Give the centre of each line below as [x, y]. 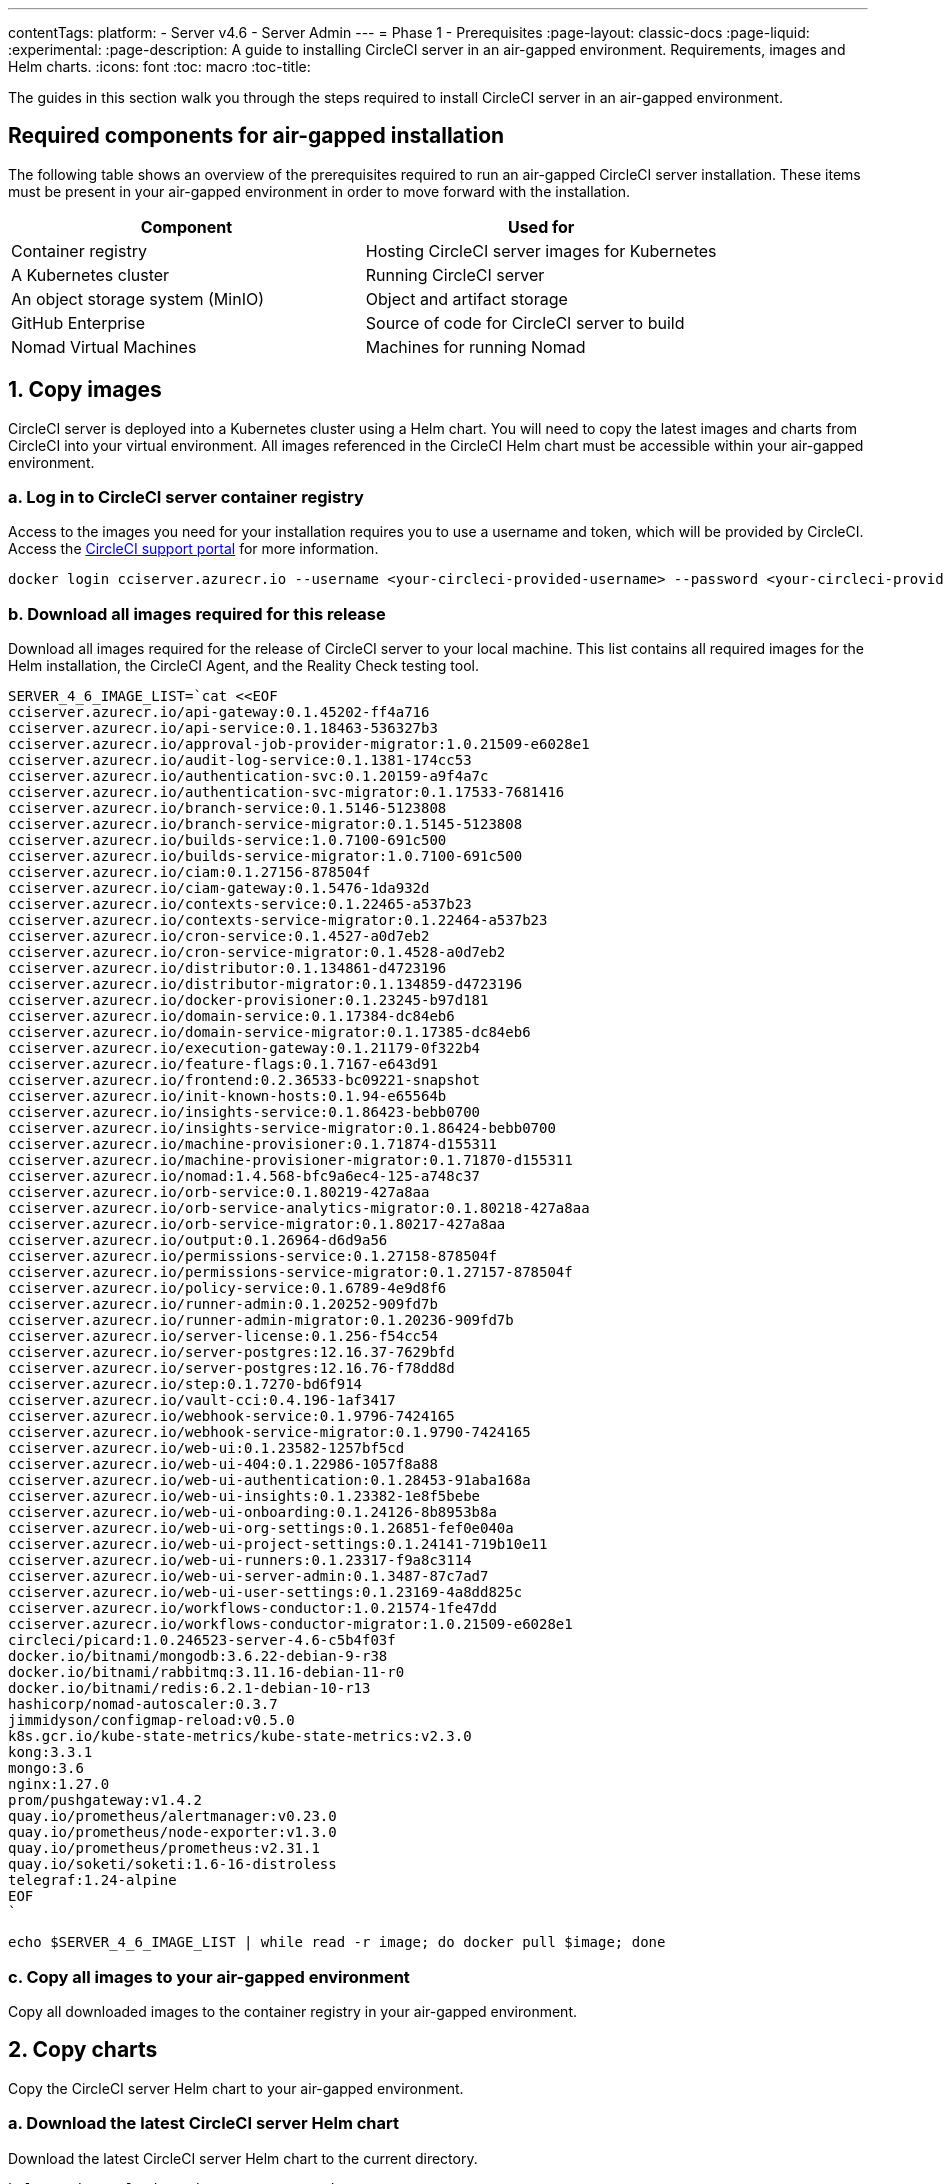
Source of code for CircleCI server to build [525, 322]
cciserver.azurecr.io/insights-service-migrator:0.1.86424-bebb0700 [282, 1128]
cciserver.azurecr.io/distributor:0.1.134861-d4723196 [227, 968]
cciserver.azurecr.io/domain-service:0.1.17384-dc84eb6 [231, 1016]
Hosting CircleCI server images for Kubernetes [541, 250]
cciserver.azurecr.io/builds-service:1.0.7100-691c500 [227, 840]
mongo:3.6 [46, 1768]
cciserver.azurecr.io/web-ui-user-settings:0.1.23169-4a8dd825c [265, 1592]
